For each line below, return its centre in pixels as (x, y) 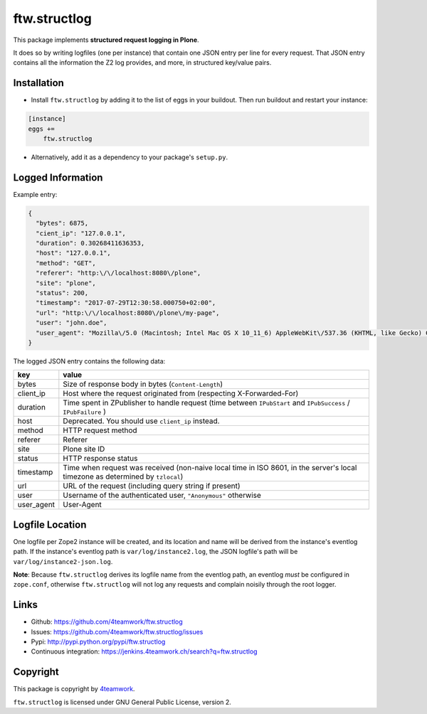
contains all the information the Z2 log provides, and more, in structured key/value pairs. (142, 63)
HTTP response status (100, 459)
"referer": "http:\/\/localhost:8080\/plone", (118, 273)
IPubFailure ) (85, 412)
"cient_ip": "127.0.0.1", (81, 233)
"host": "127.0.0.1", (74, 253)
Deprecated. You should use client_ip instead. (141, 421)
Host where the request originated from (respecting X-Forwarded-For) (181, 393)
